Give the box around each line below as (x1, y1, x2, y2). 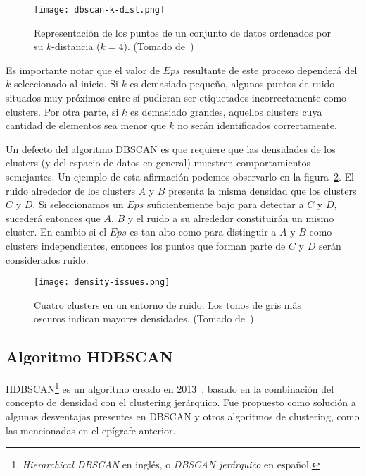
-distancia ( (51, 39, 101, 54)
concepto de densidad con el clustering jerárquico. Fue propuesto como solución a (6, 395, 356, 410)
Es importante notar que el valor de (6, 62, 160, 77)
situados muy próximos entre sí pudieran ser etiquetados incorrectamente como (6, 90, 347, 105)
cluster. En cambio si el (6, 224, 107, 239)
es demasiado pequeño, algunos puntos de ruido (130, 76, 335, 91)
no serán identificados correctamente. (177, 118, 337, 133)
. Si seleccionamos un (32, 197, 124, 212)
